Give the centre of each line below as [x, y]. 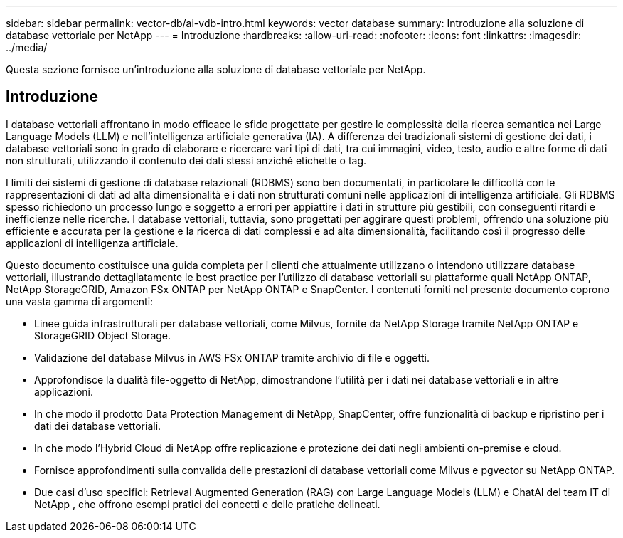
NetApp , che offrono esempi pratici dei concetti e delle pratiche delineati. [207, 504]
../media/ [27, 47]
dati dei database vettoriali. [98, 426]
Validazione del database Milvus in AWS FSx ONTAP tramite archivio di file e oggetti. [232, 357]
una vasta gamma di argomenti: [80, 301]
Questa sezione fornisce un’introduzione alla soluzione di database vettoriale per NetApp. [216, 69]
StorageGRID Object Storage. [103, 335]
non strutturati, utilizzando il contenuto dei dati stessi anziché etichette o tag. [186, 160]
